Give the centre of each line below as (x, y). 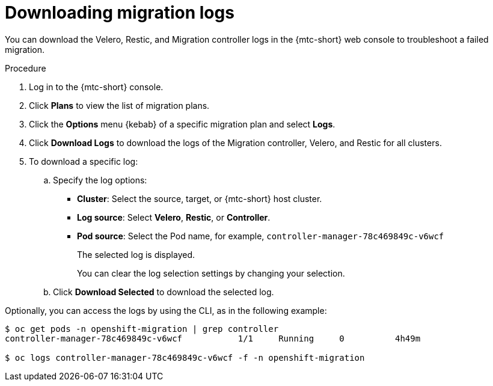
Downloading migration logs (120, 13)
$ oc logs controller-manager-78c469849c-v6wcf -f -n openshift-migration (185, 357)
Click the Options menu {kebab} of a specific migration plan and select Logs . (182, 124)
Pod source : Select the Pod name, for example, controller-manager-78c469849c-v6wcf (261, 236)
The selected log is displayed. (136, 254)
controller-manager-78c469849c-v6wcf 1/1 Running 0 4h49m (213, 338)
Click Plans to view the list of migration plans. (119, 105)
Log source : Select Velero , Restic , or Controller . (174, 217)
